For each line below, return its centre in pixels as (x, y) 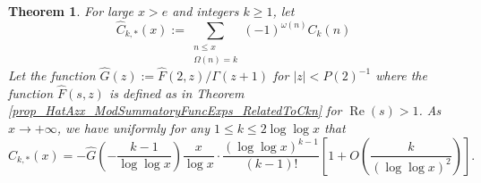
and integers (206, 11)
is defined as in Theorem (176, 92)
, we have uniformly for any (133, 128)
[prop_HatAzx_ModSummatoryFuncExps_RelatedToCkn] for (175, 110)
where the (401, 75)
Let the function (52, 75)
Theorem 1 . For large (71, 11)
